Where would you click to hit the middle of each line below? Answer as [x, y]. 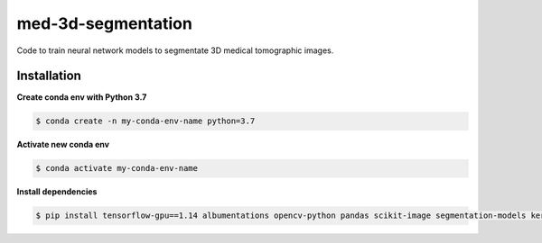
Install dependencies [57, 192]
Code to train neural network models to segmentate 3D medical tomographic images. [175, 50]
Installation [49, 76]
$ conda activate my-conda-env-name [117, 168]
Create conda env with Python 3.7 [82, 97]
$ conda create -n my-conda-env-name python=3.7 [145, 121]
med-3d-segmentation [105, 23]
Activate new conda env [63, 145]
